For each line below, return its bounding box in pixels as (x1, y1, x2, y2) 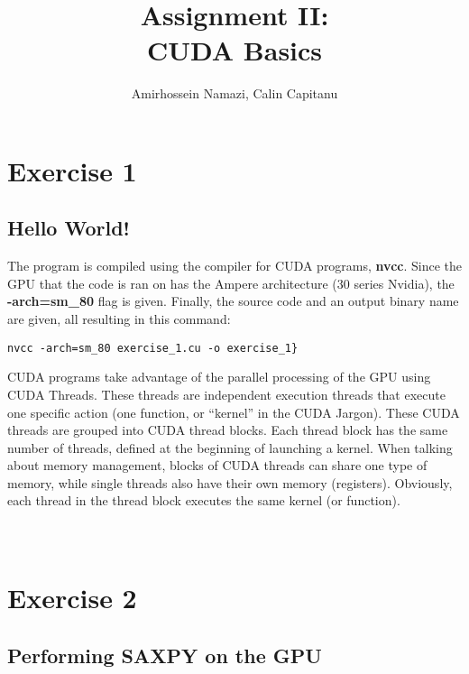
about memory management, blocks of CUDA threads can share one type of (7, 456, 428, 475)
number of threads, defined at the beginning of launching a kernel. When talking (7, 438, 453, 457)
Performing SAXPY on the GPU (7, 642, 322, 669)
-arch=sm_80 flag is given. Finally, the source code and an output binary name (7, 291, 459, 310)
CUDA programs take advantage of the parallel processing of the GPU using (7, 367, 431, 386)
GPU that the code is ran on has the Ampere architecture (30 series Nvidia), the (7, 273, 455, 292)
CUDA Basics (146, 32, 323, 69)
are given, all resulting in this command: (7, 309, 231, 328)
